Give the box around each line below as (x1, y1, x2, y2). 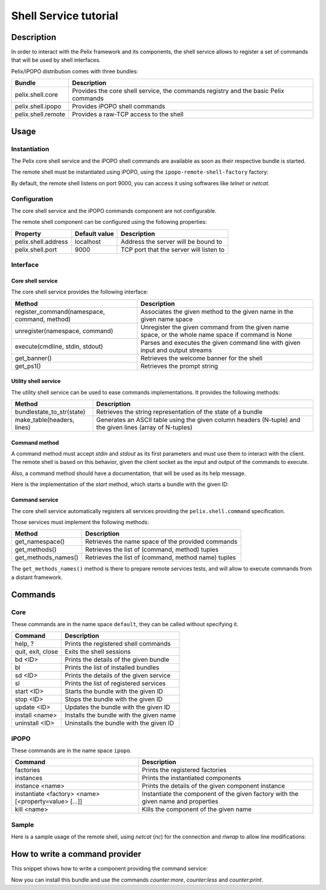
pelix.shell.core (14, 91, 59, 99)
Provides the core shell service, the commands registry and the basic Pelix (72, 87, 284, 95)
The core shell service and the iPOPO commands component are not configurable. (11, 207, 217, 214)
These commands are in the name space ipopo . (11, 747, 132, 754)
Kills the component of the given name (142, 805, 252, 814)
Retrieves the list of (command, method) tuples (85, 545, 219, 554)
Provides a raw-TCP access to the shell (72, 110, 184, 119)
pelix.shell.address (14, 237, 69, 246)
